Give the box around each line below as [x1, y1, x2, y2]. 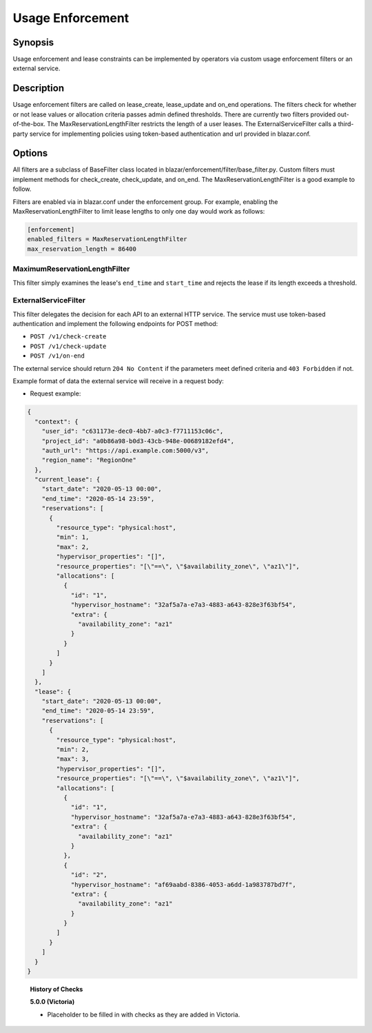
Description [12, 83, 65, 94]
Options [12, 147, 48, 159]
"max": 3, [56, 755, 90, 763]
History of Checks [30, 985, 83, 993]
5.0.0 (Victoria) [30, 998, 75, 1006]
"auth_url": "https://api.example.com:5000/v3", [41, 447, 209, 454]
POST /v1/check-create [30, 333, 107, 340]
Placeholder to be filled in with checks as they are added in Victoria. [47, 1010, 240, 1019]
